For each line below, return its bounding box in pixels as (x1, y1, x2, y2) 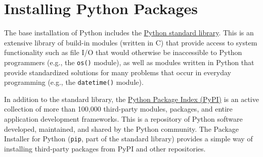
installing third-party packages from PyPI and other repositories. (4, 143, 206, 153)
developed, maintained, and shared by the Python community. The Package (4, 123, 239, 134)
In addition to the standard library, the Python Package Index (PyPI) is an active (4, 93, 259, 104)
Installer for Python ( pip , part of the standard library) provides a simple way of (4, 133, 253, 144)
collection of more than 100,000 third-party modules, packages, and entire (4, 103, 233, 114)
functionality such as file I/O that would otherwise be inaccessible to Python (4, 47, 242, 58)
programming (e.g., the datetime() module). (4, 77, 144, 87)
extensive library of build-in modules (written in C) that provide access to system (4, 37, 257, 47)
